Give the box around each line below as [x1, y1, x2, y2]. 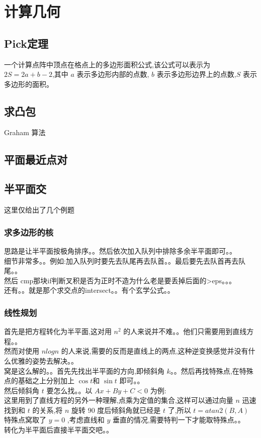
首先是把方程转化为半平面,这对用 [4, 326, 112, 337]
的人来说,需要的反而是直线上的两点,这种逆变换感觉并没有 [61, 346, 248, 356]
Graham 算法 [4, 127, 46, 137]
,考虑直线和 [67, 414, 105, 425]
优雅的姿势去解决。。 [11, 355, 78, 366]
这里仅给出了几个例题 [4, 204, 74, 215]
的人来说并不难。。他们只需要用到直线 [123, 326, 247, 337]
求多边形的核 [4, 226, 54, 238]
